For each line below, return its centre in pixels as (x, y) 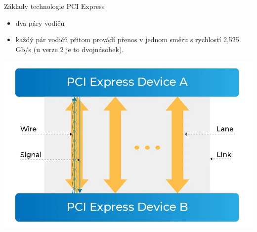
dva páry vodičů (40, 23)
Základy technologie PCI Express (54, 6)
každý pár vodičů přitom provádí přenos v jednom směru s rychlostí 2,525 (127, 39)
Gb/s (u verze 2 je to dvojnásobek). (70, 49)
